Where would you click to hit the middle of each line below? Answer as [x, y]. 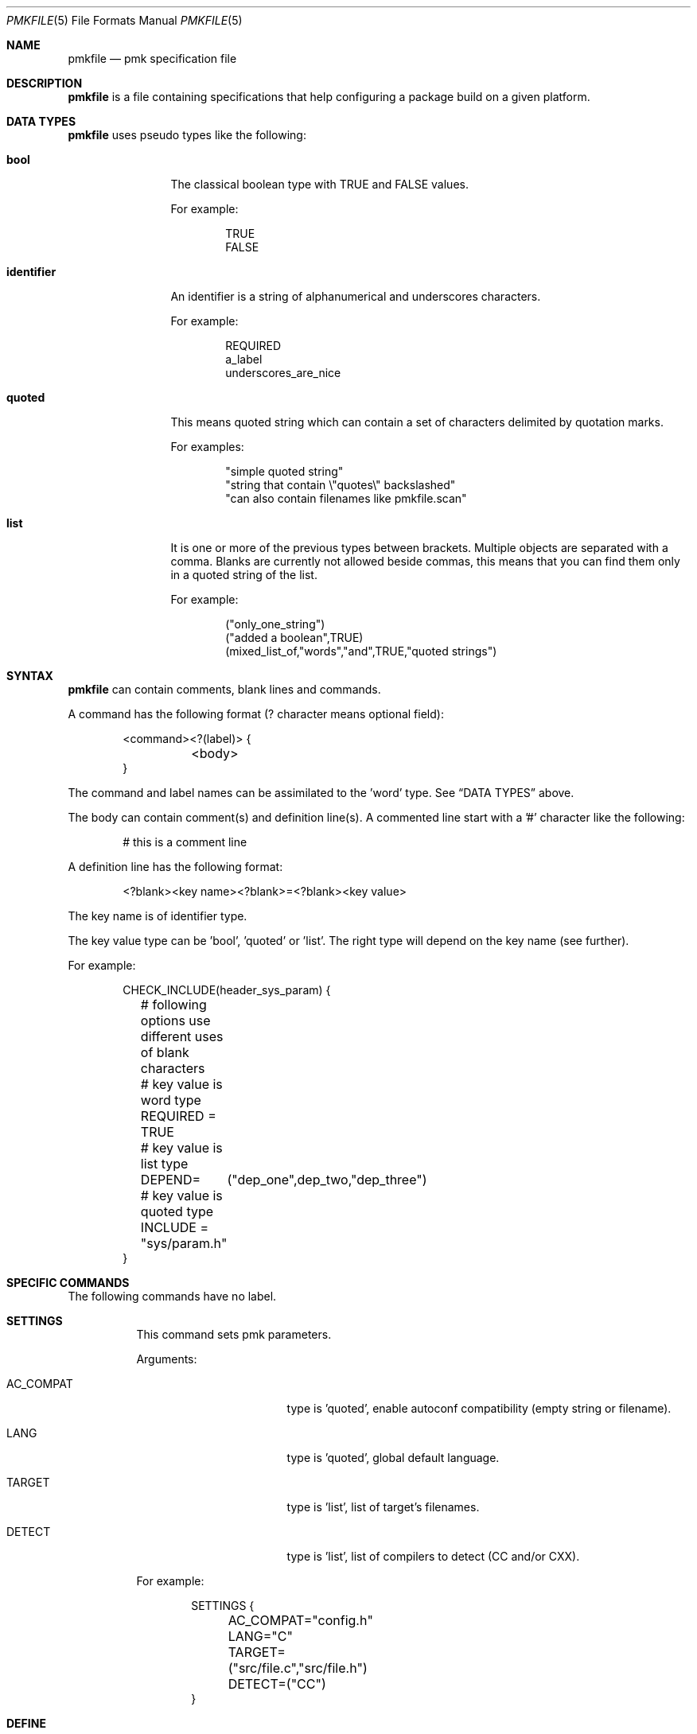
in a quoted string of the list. [244, 575]
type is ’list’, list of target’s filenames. [383, 1507]
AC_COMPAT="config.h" [300, 1620]
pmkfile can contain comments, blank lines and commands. [224, 689]
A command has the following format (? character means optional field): [256, 714]
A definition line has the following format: [175, 867]
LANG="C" [260, 1636]
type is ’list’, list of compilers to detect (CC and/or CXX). [433, 1556]
